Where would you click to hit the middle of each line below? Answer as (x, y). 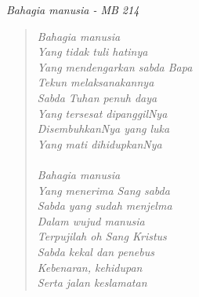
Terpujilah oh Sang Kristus (102, 236)
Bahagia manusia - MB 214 (73, 9)
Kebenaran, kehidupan (90, 267)
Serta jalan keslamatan (92, 282)
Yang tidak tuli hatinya (92, 51)
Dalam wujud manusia (91, 220)
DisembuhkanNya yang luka (103, 128)
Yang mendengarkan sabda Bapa (115, 66)
